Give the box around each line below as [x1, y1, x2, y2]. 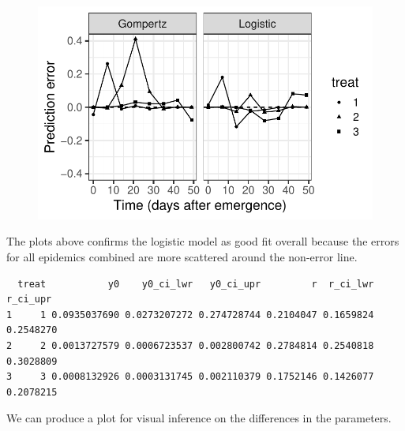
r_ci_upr [6, 294, 52, 305]
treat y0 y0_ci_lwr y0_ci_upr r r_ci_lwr [17, 278, 374, 290]
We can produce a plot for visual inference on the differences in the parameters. [6, 410, 392, 426]
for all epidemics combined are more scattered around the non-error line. [6, 249, 358, 264]
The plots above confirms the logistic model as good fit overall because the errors [6, 233, 399, 249]
